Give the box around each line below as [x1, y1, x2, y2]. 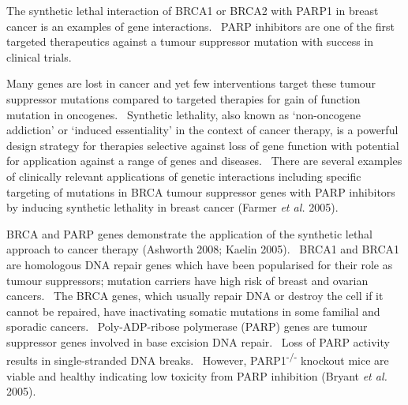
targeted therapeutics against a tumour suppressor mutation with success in [6, 33, 374, 50]
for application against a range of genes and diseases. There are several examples [6, 152, 402, 169]
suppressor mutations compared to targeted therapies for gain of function [6, 90, 361, 107]
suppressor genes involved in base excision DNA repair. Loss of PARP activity [6, 333, 390, 350]
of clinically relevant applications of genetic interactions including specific [6, 167, 361, 184]
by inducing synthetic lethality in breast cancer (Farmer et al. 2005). [6, 199, 339, 216]
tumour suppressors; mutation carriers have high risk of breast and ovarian [6, 272, 369, 288]
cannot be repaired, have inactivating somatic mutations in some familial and [6, 302, 380, 319]
